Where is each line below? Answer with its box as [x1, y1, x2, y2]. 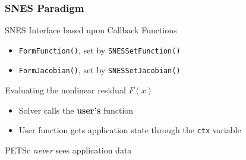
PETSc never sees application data [5, 143, 132, 156]
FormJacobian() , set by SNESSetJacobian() [18, 64, 181, 76]
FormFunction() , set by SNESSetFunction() [18, 43, 181, 56]
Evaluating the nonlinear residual [5, 84, 126, 96]
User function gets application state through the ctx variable [18, 124, 241, 136]
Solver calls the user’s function [18, 103, 134, 116]
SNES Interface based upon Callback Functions [5, 24, 177, 36]
